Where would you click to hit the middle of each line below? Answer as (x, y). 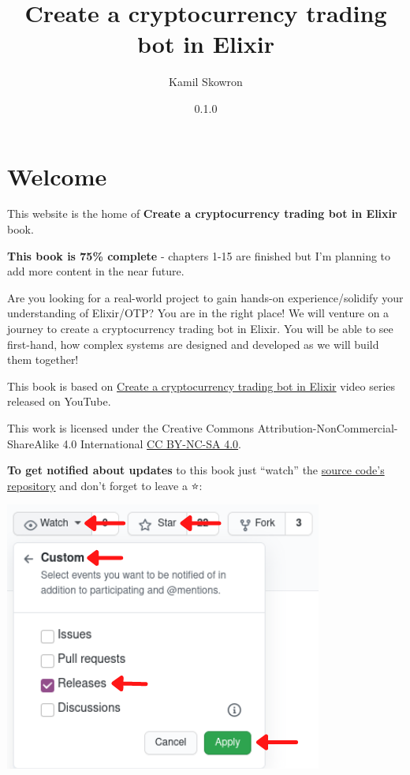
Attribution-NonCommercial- (328, 427)
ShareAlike (33, 443)
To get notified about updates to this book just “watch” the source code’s (196, 470)
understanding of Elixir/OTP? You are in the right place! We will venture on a (198, 313)
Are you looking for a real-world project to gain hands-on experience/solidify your (205, 297)
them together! (43, 359)
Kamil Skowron (206, 82)
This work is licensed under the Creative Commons (131, 427)
